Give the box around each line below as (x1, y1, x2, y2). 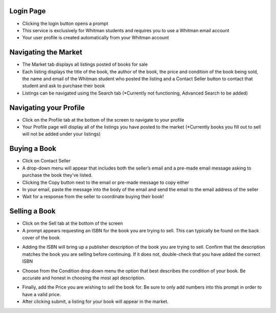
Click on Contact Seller (22, 158, 71, 164)
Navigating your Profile (9, 103, 85, 112)
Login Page (9, 7, 46, 15)
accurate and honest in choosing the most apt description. (22, 275, 146, 281)
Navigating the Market (9, 48, 83, 57)
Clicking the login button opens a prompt (22, 20, 108, 27)
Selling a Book (9, 207, 56, 215)
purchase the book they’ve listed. (22, 172, 93, 178)
